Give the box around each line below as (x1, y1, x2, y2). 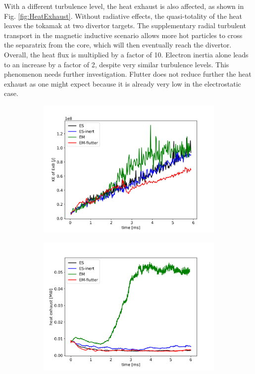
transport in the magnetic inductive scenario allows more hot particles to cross (4, 30, 243, 40)
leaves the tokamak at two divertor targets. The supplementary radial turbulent (4, 20, 246, 31)
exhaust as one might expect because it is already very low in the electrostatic (4, 78, 241, 89)
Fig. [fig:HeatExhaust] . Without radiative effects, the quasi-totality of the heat (4, 10, 242, 21)
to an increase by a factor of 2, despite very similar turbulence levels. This (4, 59, 229, 69)
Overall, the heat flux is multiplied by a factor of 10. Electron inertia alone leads (4, 49, 249, 59)
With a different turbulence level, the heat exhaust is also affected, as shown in (4, 1, 244, 11)
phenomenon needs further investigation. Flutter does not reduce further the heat (4, 69, 252, 79)
